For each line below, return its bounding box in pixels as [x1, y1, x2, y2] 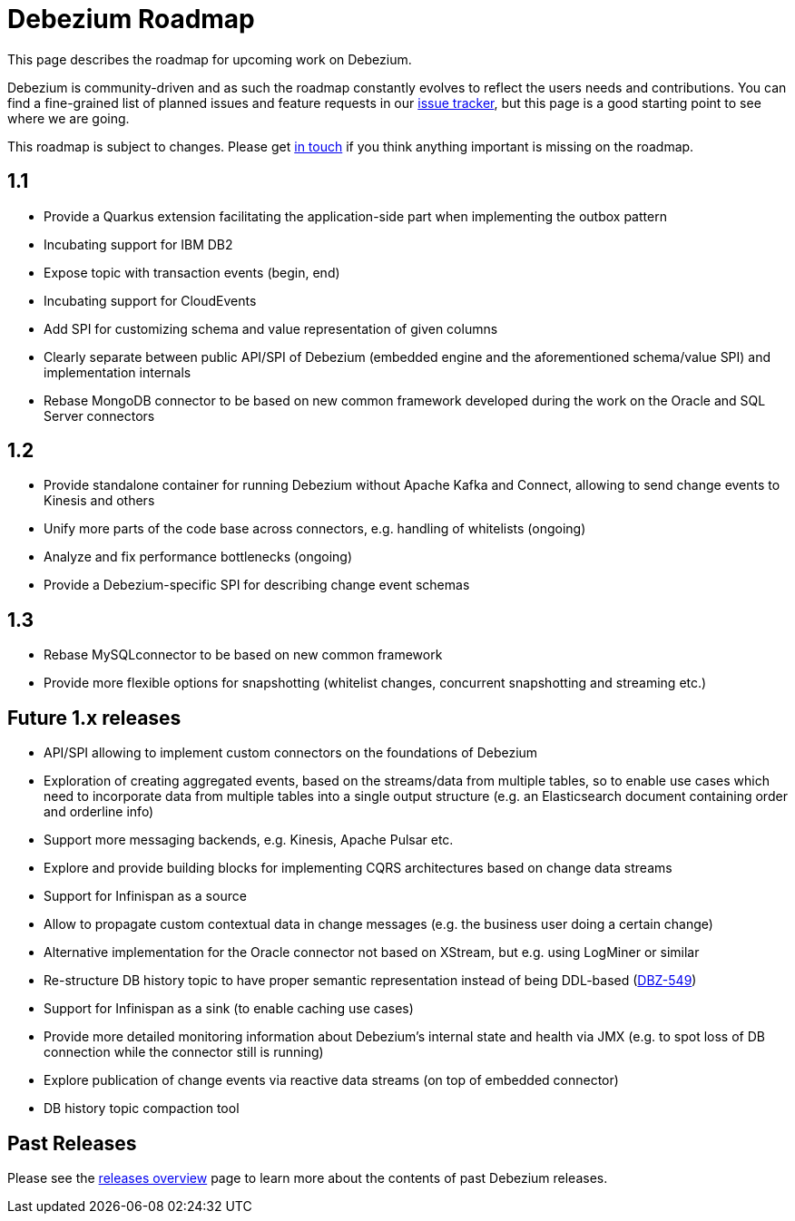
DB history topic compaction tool [44, 1100, 240, 1117]
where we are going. [7, 110, 130, 126]
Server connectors [44, 407, 155, 424]
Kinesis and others [44, 493, 155, 509]
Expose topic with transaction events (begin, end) [44, 264, 340, 280]
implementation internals [44, 364, 191, 380]
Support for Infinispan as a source [44, 888, 247, 904]
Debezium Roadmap [7, 4, 255, 34]
